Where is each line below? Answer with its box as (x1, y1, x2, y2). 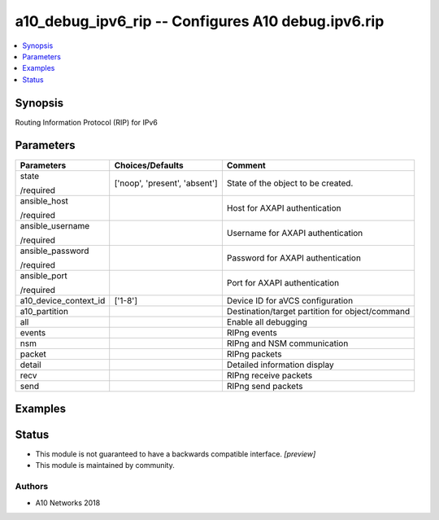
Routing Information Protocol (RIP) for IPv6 (15, 117, 159, 127)
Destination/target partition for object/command (226, 305, 411, 317)
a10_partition (20, 305, 69, 317)
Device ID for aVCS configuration (226, 295, 354, 306)
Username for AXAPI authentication (226, 227, 363, 238)
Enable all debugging (226, 316, 308, 327)
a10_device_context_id (20, 295, 106, 306)
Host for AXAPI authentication (226, 202, 341, 213)
